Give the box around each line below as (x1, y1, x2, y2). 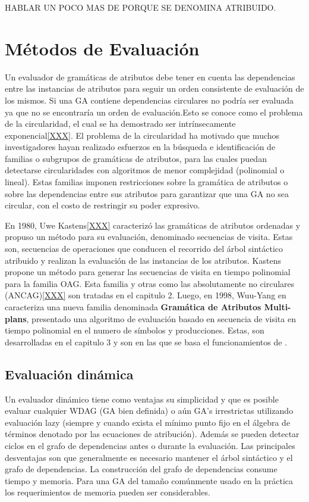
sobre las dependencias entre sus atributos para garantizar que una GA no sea (5, 187, 289, 199)
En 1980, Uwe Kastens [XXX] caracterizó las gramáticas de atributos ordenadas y (5, 219, 301, 231)
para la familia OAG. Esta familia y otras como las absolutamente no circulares (5, 277, 295, 289)
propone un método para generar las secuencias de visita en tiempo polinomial (5, 266, 291, 278)
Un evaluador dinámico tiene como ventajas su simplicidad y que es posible (5, 392, 279, 405)
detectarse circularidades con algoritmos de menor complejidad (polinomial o (5, 164, 285, 176)
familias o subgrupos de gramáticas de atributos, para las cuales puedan (5, 152, 267, 164)
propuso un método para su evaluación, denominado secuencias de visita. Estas (5, 230, 293, 243)
